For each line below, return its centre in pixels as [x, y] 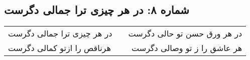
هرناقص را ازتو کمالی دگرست [59, 48]
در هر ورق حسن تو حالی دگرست [185, 33]
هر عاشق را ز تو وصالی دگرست [187, 48]
